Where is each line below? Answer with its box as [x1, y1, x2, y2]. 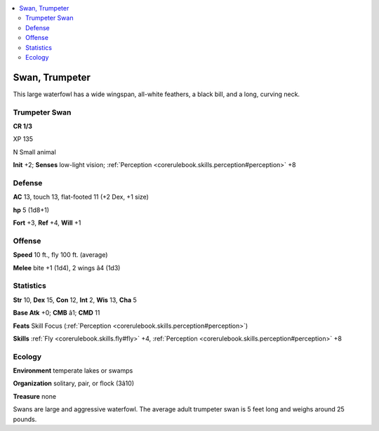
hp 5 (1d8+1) [13, 206, 49, 214]
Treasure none [13, 392, 56, 400]
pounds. [13, 415, 37, 423]
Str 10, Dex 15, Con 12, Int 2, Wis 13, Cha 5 [13, 296, 137, 304]
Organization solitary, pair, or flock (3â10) [13, 379, 135, 387]
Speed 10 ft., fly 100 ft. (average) [13, 251, 108, 259]
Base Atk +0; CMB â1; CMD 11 [13, 309, 100, 317]
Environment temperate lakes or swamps [13, 366, 133, 375]
